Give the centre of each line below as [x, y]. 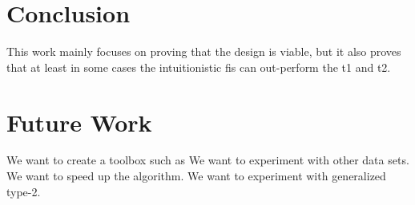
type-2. [24, 191]
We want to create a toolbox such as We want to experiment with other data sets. [208, 160]
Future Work [79, 122]
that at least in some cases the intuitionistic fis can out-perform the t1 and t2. [199, 67]
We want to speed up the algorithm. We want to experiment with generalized [196, 176]
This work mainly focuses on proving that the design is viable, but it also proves [204, 51]
